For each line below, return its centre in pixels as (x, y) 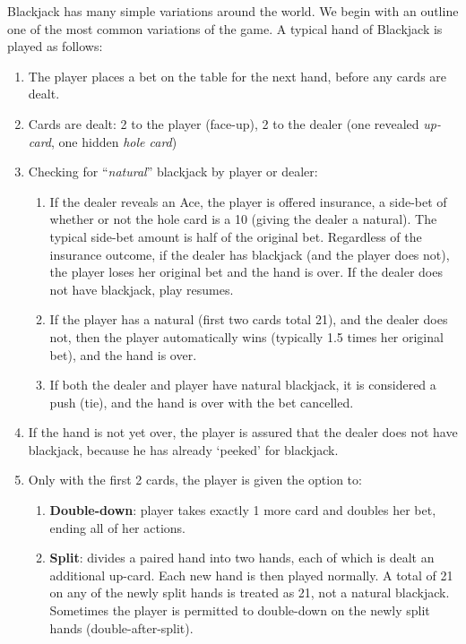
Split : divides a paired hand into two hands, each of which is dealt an (242, 558)
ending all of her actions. (118, 527)
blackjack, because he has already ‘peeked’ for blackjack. (183, 449)
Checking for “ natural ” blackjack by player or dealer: (173, 172)
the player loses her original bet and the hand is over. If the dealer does (246, 272)
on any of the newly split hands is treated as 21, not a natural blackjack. (250, 592)
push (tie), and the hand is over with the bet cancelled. (202, 402)
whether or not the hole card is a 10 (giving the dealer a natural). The (243, 219)
